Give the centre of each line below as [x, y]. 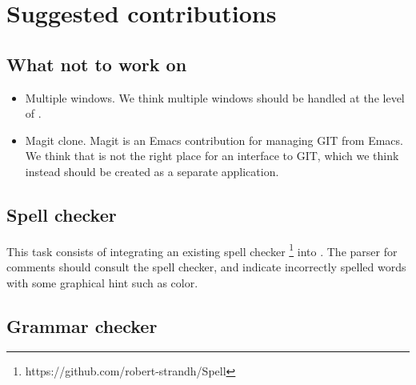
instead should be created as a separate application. [152, 171]
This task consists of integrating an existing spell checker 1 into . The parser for [202, 250]
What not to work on [97, 64]
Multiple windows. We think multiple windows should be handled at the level [215, 97]
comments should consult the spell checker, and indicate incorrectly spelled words [206, 267]
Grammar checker [82, 325]
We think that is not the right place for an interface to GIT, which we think [212, 156]
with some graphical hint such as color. [102, 282]
